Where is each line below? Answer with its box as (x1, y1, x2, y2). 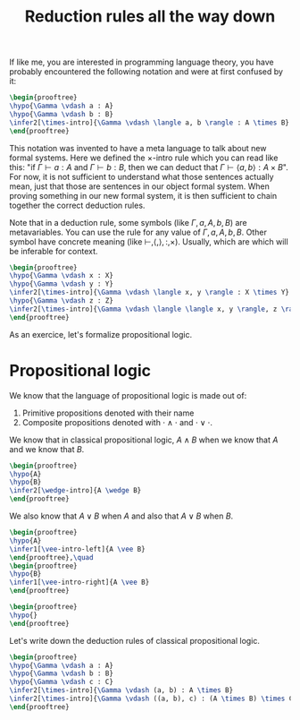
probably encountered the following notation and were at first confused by (9, 66, 284, 77)
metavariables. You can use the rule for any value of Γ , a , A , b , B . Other (9, 227, 268, 237)
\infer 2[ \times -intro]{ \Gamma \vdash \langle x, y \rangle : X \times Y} (9, 288, 290, 297)
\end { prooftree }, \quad (9, 553, 94, 561)
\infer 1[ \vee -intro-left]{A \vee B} (9, 544, 146, 553)
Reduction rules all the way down (24, 6, 276, 27)
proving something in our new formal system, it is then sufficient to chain (9, 190, 278, 201)
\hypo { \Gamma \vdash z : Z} (9, 296, 114, 305)
